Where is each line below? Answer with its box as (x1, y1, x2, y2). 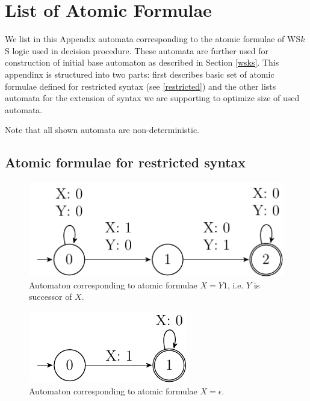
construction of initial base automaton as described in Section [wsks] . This (5, 56, 279, 69)
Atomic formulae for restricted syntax (5, 153, 246, 172)
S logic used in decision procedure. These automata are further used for (5, 44, 269, 57)
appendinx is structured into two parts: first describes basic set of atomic (5, 67, 274, 80)
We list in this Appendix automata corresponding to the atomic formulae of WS (5, 33, 301, 45)
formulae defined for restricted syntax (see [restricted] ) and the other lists (5, 79, 276, 92)
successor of (29, 290, 72, 303)
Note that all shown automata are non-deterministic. (5, 123, 200, 136)
